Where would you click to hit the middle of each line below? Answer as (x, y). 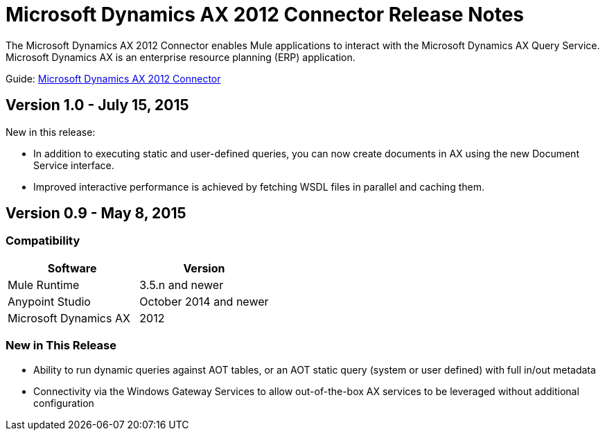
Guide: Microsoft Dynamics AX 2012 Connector (113, 78)
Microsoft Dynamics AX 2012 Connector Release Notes (265, 15)
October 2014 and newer (204, 301)
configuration (64, 403)
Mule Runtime (44, 285)
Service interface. (74, 165)
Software (72, 268)
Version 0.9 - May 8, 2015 (96, 213)
